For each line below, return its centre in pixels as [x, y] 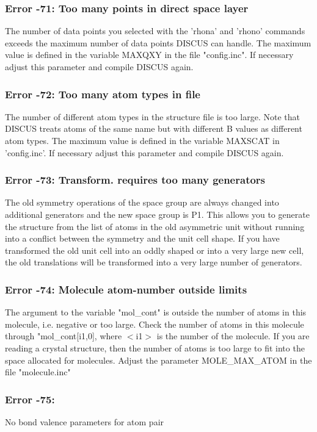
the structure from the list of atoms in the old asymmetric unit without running [155, 226]
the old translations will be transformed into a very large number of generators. [154, 262]
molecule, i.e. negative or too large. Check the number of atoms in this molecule [155, 324]
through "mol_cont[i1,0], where [64, 336]
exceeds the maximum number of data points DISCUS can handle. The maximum [158, 42]
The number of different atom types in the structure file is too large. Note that [153, 116]
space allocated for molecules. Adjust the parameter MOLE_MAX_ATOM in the [158, 360]
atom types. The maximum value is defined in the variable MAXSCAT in [142, 140]
